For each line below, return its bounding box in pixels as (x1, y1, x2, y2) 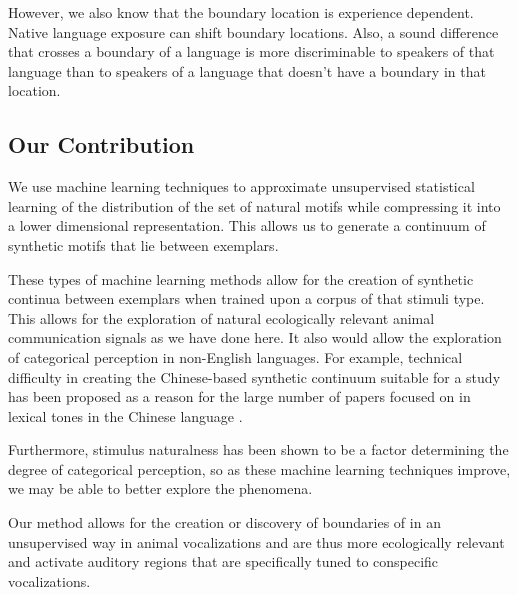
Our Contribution (8, 129, 195, 160)
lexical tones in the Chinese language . (8, 405, 243, 426)
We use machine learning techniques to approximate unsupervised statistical (8, 176, 475, 197)
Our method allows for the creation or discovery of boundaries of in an (8, 512, 441, 533)
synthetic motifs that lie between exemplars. (8, 234, 279, 255)
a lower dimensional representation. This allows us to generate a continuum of (8, 215, 486, 236)
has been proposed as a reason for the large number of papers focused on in (8, 386, 471, 407)
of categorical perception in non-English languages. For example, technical (8, 346, 463, 367)
